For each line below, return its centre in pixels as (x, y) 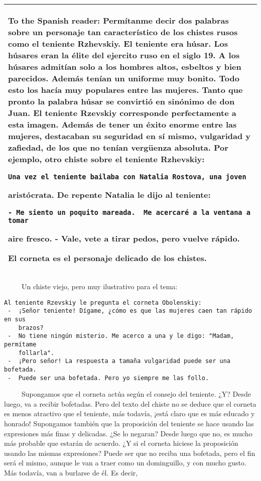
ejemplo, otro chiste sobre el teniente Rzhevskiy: (106, 159)
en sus (15, 319)
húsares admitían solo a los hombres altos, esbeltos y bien (125, 67)
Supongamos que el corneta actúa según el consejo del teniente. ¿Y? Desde (136, 394)
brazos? (31, 328)
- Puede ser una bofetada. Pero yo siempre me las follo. (108, 378)
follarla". (36, 353)
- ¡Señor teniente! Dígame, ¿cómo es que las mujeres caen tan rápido (130, 311)
